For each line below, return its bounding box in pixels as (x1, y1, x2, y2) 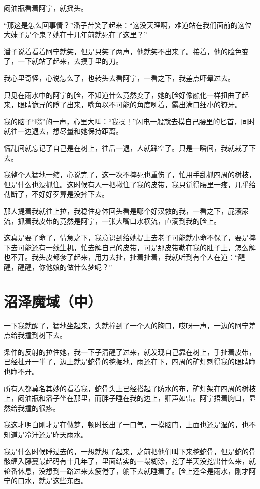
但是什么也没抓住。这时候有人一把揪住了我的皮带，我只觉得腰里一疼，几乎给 (4, 179, 256, 189)
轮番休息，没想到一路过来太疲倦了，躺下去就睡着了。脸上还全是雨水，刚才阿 (4, 465, 256, 476)
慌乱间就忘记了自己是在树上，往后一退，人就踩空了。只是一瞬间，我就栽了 (4, 142, 249, 153)
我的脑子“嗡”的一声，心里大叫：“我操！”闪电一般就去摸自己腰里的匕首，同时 (4, 116, 255, 126)
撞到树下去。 (24, 330, 67, 340)
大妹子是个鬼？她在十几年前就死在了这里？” (4, 29, 147, 40)
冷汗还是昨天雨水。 (24, 429, 88, 439)
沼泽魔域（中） (4, 291, 102, 311)
